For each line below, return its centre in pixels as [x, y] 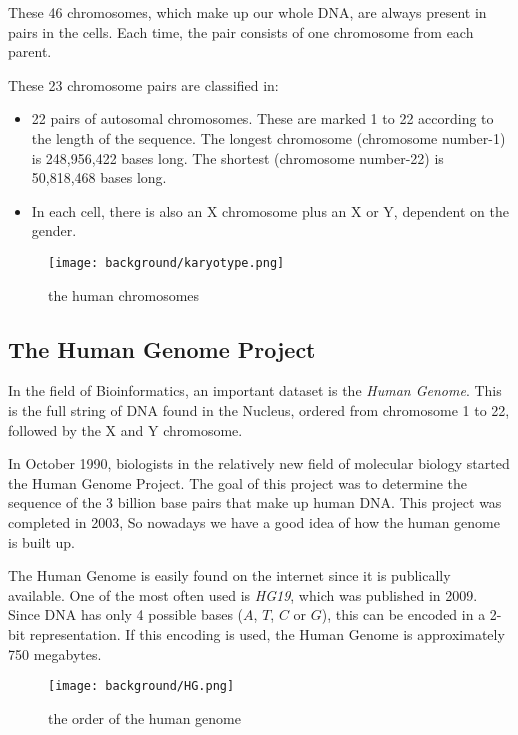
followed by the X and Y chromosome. [125, 429]
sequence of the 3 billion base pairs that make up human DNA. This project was [255, 502]
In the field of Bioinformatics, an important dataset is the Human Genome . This [255, 390]
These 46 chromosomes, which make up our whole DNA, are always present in [247, 12]
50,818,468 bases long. [99, 177]
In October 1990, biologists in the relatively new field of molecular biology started [259, 463]
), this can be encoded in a [403, 614]
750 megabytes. [55, 653]
